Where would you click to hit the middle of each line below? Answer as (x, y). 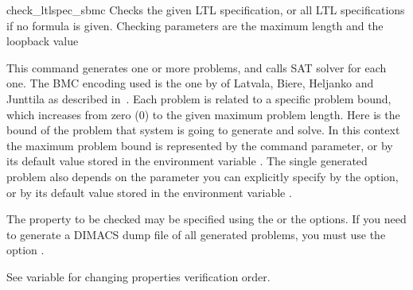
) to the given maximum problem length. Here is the (272, 114)
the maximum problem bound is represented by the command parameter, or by (200, 145)
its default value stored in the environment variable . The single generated (187, 161)
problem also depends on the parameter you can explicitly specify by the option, (203, 176)
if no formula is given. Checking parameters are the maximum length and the (195, 25)
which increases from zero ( (73, 114)
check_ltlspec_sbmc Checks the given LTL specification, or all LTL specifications (206, 10)
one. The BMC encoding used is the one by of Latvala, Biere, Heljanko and (190, 83)
